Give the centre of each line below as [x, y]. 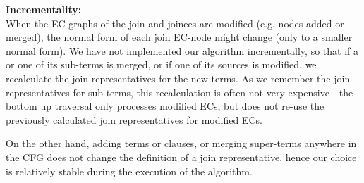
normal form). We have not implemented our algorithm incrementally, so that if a [182, 50]
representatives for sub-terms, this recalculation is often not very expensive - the [180, 92]
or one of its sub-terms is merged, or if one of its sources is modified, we [161, 64]
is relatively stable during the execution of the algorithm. [129, 171]
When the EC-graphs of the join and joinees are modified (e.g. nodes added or [175, 23]
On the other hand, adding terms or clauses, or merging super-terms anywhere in [181, 143]
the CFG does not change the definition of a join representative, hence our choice [181, 157]
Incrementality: [44, 9]
